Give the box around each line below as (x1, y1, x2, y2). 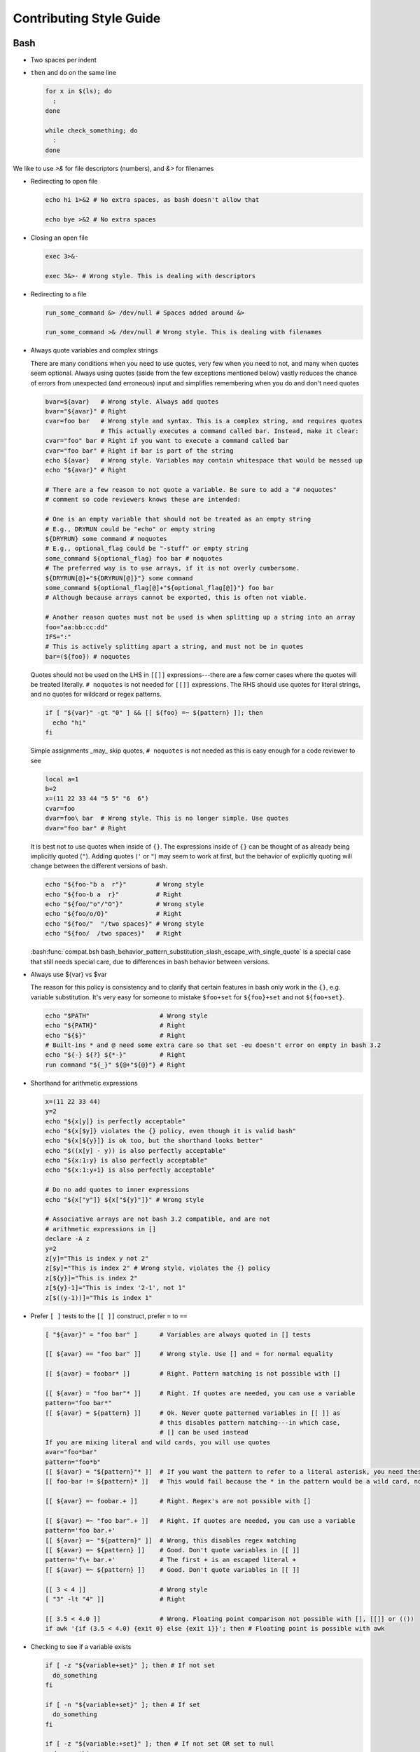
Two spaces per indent (30, 56, 97, 64)
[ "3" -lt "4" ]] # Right (45, 1595, 185, 1603)
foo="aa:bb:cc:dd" (45, 623, 108, 631)
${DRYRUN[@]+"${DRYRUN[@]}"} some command (45, 574, 193, 582)
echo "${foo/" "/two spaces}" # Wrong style (45, 919, 204, 928)
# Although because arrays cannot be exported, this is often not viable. (45, 594, 308, 602)
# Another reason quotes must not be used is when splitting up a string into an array (45, 613, 356, 622)
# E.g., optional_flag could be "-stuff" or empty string (45, 545, 248, 553)
